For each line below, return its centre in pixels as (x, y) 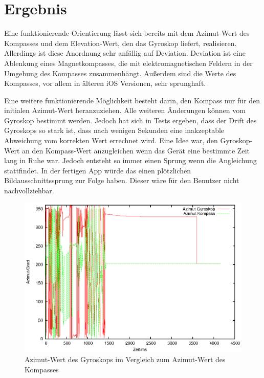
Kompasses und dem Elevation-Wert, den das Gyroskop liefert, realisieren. (120, 43)
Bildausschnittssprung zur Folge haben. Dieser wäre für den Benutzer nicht (122, 180)
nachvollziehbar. (29, 191)
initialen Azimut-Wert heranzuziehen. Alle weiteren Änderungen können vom (125, 110)
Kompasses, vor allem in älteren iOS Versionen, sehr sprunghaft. (105, 83)
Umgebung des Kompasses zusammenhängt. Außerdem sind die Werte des (120, 73)
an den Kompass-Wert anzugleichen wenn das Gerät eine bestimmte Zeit (136, 150)
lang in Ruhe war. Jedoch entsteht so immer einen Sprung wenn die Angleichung (130, 160)
